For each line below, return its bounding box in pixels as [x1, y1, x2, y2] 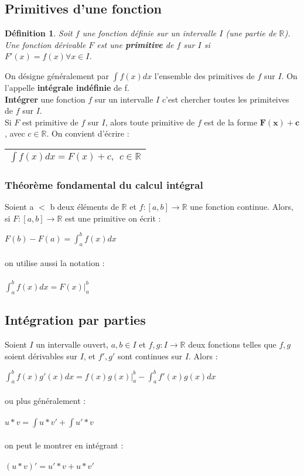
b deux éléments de [50, 200, 119, 213]
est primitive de [22, 115, 78, 128]
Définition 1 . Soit [5, 27, 73, 39]
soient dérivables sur [5, 349, 77, 362]
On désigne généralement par [5, 69, 109, 81]
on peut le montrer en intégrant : [5, 438, 124, 451]
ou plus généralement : [5, 395, 86, 407]
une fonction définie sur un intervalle [82, 27, 217, 39]
